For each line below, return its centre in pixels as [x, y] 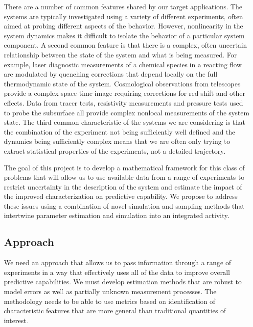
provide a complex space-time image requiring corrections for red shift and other [125, 93]
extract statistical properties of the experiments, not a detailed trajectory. [115, 150]
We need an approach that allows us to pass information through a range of [118, 262]
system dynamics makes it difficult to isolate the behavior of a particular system [124, 35]
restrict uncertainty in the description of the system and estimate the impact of [123, 186]
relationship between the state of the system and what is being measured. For [120, 54]
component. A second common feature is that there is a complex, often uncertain [126, 45]
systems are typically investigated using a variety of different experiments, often [124, 16]
